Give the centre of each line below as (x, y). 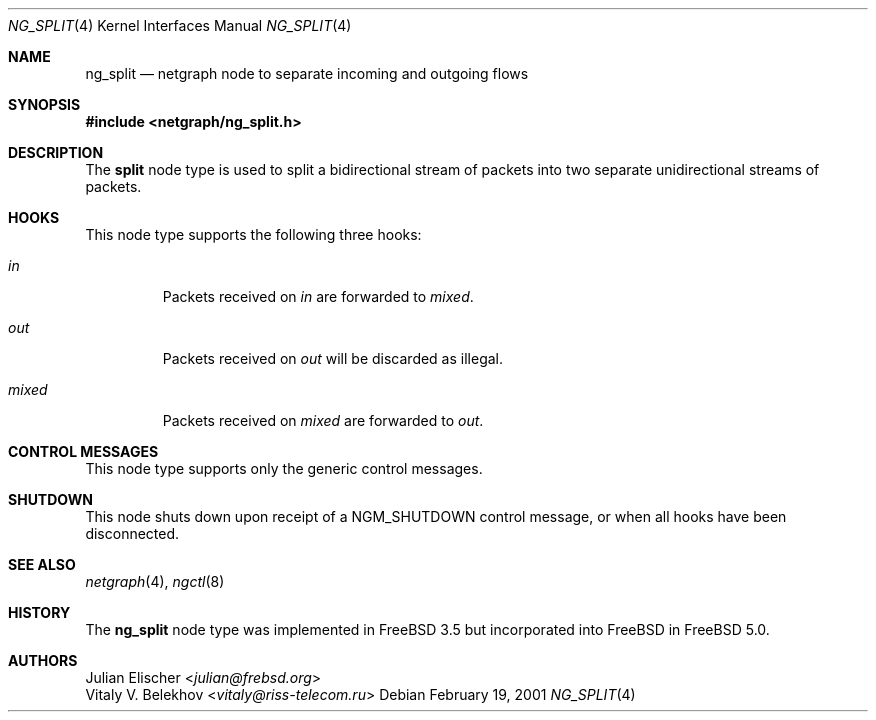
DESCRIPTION (56, 152)
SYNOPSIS (44, 104)
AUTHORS (43, 660)
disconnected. (132, 533)
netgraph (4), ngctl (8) (155, 581)
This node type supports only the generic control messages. (284, 468)
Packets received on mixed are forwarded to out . (323, 420)
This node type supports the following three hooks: (253, 234)
